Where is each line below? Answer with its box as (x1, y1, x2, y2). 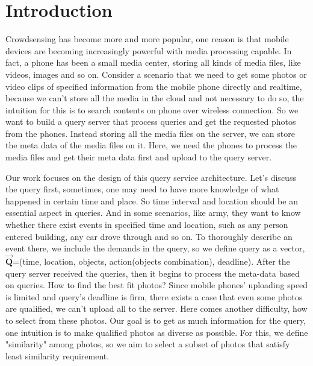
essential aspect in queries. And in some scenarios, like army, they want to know (5, 206, 301, 219)
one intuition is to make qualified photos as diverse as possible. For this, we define (5, 326, 308, 338)
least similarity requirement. (5, 349, 110, 362)
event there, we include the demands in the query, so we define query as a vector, (5, 242, 305, 254)
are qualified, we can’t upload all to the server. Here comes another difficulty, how (5, 302, 308, 315)
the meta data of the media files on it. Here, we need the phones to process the (5, 139, 297, 151)
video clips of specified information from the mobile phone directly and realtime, (5, 80, 302, 92)
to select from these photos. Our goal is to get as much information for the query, (5, 314, 306, 326)
